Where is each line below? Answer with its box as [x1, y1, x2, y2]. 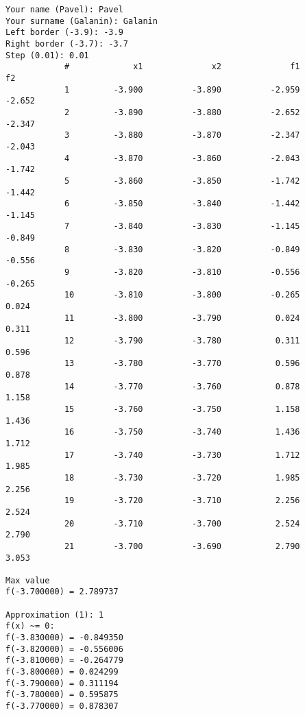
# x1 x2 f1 [64, 62, 300, 72]
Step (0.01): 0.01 [5, 50, 89, 60]
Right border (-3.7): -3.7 [5, 38, 128, 49]
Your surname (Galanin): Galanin [5, 16, 158, 26]
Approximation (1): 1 [5, 609, 104, 620]
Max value [5, 575, 50, 585]
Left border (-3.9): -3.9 [5, 27, 123, 38]
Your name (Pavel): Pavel [5, 5, 123, 14]
